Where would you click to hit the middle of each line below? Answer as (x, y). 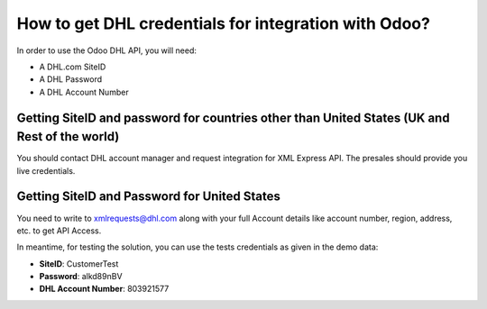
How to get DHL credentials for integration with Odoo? (223, 23)
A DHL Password (71, 79)
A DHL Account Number (84, 92)
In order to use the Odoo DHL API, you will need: (107, 50)
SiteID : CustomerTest (79, 264)
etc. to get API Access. (59, 231)
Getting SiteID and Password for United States (149, 197)
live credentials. (46, 170)
